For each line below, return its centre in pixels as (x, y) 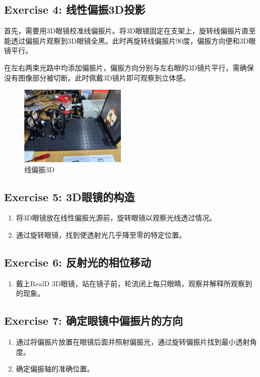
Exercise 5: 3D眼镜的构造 (70, 196)
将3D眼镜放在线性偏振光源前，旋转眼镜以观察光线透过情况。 (116, 218)
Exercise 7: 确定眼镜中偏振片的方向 (94, 321)
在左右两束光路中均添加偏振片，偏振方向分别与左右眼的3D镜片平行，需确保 (129, 67)
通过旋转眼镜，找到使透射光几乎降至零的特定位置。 (101, 235)
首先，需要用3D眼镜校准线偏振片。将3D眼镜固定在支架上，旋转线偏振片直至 (130, 31)
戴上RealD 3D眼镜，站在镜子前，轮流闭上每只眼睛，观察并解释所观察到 (134, 283)
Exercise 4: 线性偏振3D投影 (75, 9)
